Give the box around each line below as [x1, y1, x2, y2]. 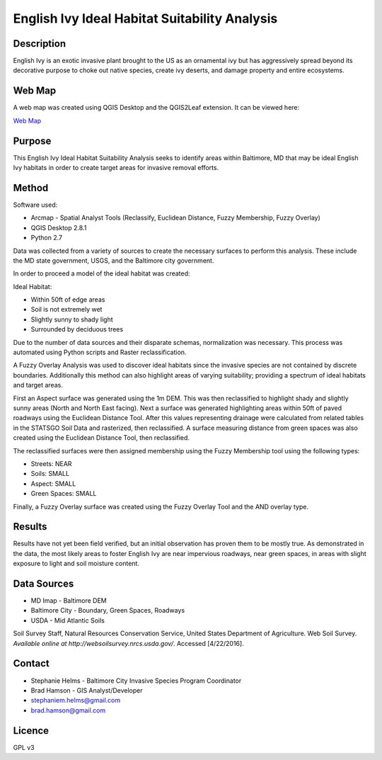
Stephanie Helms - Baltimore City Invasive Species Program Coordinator [30, 676, 242, 685]
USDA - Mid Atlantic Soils [30, 616, 105, 625]
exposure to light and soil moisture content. [13, 560, 139, 568]
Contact [13, 657, 50, 669]
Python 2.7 [30, 234, 63, 242]
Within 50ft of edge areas [30, 295, 105, 304]
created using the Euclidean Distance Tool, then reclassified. [13, 433, 190, 442]
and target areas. [13, 381, 63, 390]
